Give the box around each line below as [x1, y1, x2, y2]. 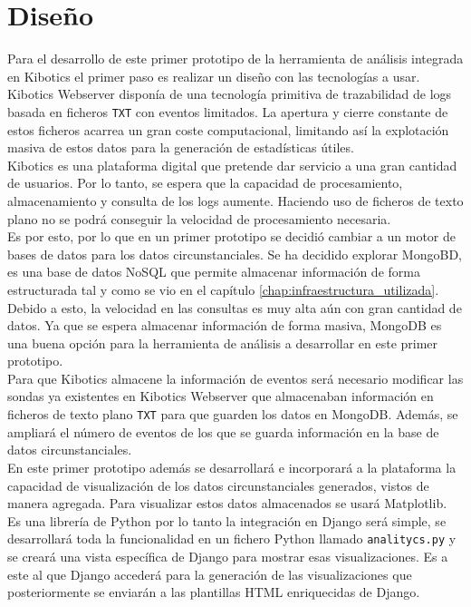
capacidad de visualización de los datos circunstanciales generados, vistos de [7, 475, 429, 494]
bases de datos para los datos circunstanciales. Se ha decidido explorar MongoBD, [7, 244, 462, 263]
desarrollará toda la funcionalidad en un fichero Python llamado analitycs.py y [7, 529, 457, 548]
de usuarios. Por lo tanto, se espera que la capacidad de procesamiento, [7, 173, 403, 192]
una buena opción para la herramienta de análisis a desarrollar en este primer [7, 333, 438, 352]
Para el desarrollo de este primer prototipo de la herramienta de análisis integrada [7, 49, 464, 68]
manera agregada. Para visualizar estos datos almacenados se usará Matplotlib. [7, 494, 447, 513]
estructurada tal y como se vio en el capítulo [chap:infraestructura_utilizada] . [7, 279, 439, 299]
